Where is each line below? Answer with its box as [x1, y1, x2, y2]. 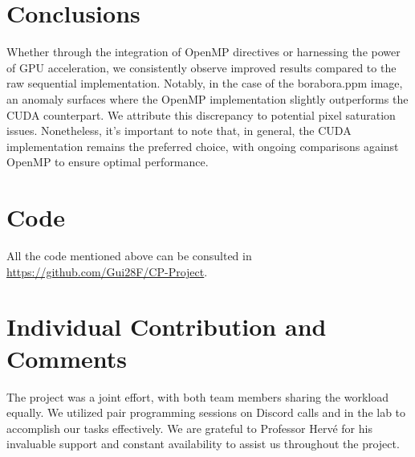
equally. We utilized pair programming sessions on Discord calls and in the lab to [6, 404, 406, 421]
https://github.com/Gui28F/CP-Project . [6, 263, 208, 280]
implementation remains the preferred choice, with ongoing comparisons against [6, 137, 399, 154]
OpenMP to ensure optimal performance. [6, 153, 209, 170]
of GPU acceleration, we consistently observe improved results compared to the [6, 59, 397, 75]
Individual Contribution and [6, 310, 327, 343]
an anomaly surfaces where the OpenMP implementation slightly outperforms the [6, 90, 409, 107]
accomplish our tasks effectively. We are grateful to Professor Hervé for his [6, 419, 372, 436]
